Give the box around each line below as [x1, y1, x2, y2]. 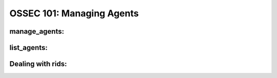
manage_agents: [9, 27, 64, 36]
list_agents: [9, 43, 48, 52]
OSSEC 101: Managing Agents [9, 8, 139, 19]
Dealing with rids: [9, 60, 67, 68]
